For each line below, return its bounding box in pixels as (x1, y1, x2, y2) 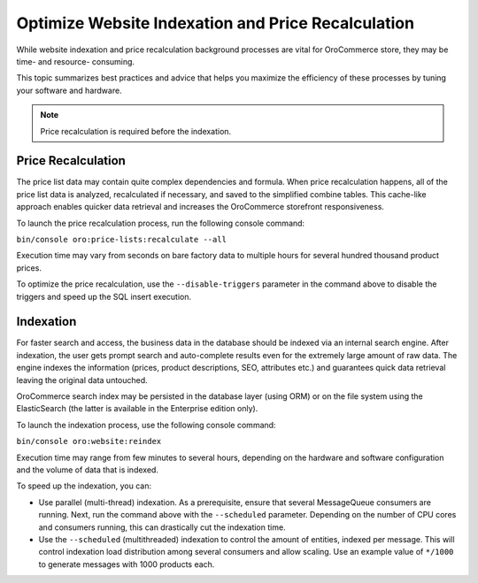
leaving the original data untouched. (16, 374, 148, 385)
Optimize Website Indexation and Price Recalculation (16, 13, 415, 33)
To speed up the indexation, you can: (16, 480, 152, 491)
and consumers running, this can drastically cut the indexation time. (38, 522, 287, 533)
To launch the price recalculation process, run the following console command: (16, 218, 305, 228)
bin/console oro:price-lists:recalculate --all (16, 234, 227, 244)
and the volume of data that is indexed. (16, 464, 159, 475)
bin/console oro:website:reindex (16, 436, 162, 447)
